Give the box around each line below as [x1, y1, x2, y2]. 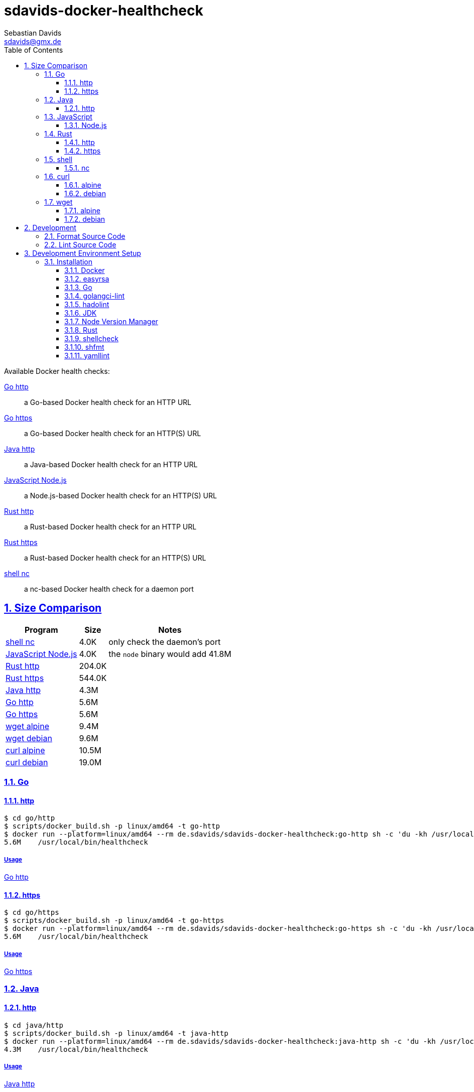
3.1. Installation [44, 257, 93, 266]
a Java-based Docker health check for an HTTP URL [24, 460, 198, 469]
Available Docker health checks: [4, 366, 110, 375]
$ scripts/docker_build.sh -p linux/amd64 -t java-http [4, 1029, 228, 1037]
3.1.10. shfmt [64, 342, 104, 351]
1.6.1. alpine [64, 180, 101, 189]
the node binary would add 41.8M [108, 648, 231, 659]
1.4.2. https [64, 146, 101, 155]
